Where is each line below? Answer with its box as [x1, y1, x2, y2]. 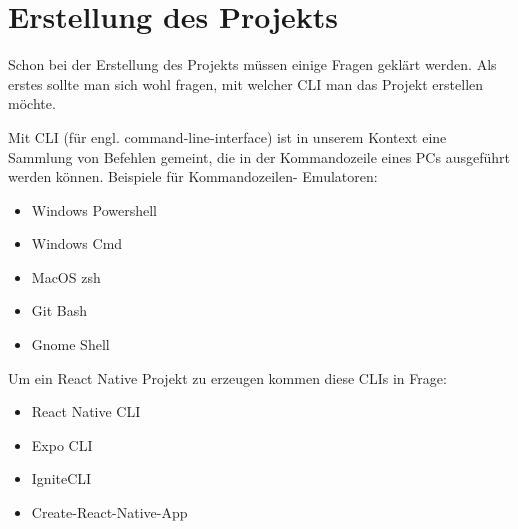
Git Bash [31, 300, 87, 321]
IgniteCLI [31, 468, 92, 489]
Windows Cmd [31, 233, 123, 254]
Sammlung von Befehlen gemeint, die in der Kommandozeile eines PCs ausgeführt [8, 146, 510, 167]
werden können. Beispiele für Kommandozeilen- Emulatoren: [8, 166, 378, 187]
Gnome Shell [31, 334, 110, 355]
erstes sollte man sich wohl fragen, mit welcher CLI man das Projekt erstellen [8, 73, 484, 94]
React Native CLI [31, 401, 141, 422]
